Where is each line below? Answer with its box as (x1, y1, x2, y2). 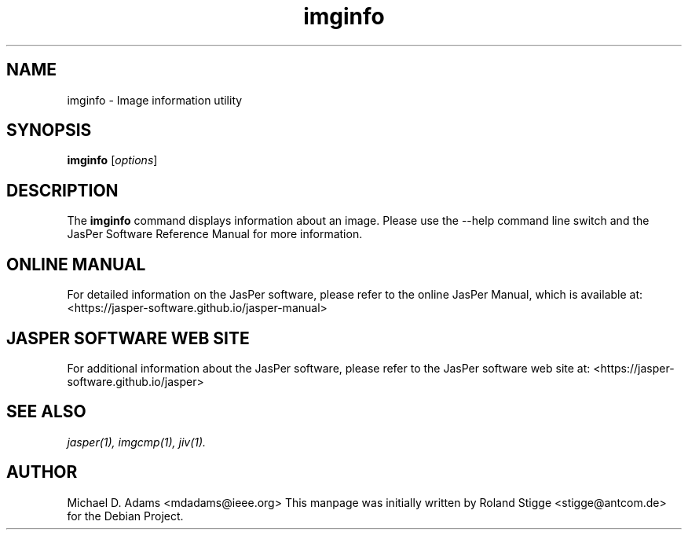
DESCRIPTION (6, 180, 119, 200)
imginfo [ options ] (67, 153, 158, 167)
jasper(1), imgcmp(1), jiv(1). (67, 435, 207, 449)
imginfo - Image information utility (67, 93, 243, 107)
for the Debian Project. (67, 508, 184, 523)
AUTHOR (6, 462, 78, 483)
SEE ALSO (6, 402, 86, 422)
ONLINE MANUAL (6, 254, 146, 274)
